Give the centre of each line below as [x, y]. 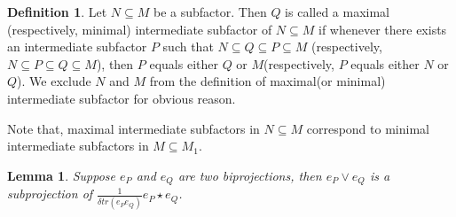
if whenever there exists [383, 29]
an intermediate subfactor [77, 46]
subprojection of [50, 194]
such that [188, 46]
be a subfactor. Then [210, 12]
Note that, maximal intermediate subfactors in [134, 128]
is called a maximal [338, 12]
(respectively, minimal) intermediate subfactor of [140, 29]
